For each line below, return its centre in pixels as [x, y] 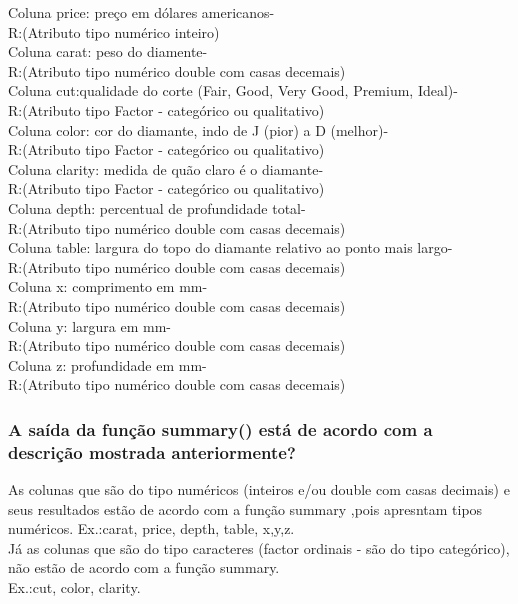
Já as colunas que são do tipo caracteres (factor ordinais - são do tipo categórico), [259, 547]
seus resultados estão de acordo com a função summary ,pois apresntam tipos [245, 508]
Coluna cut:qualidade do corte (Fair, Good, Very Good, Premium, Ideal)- [233, 90]
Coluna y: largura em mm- [90, 325]
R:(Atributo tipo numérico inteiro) [114, 31]
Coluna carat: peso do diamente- [108, 51]
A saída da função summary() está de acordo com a [220, 428]
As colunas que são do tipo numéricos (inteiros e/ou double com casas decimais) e [259, 489]
